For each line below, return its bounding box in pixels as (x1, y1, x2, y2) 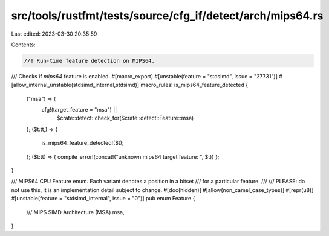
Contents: (11, 41, 36, 48)
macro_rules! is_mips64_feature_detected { (140, 81, 248, 89)
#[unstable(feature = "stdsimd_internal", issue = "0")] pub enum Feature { (11, 195, 195, 202)
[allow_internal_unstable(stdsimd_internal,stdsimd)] (11, 81, 139, 89)
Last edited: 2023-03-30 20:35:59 (11, 30, 97, 37)
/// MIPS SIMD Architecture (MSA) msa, (26, 208, 125, 215)
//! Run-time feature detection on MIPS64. (24, 57, 155, 64)
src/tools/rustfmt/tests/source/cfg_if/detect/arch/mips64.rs (11, 9, 324, 22)
